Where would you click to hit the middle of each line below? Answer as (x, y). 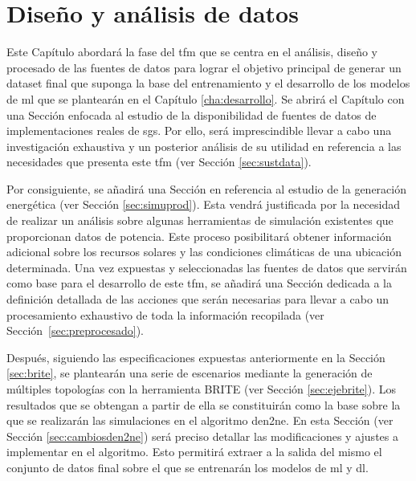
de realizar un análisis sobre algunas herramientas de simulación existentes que (200, 220)
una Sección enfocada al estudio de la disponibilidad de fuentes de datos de (192, 114)
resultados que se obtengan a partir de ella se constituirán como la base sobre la (204, 404)
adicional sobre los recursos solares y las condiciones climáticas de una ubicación (204, 252)
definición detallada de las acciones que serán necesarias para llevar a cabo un (198, 299)
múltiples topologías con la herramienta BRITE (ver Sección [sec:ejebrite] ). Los (202, 389)
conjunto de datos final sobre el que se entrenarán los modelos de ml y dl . (188, 467)
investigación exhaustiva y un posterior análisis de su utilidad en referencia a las (204, 146)
